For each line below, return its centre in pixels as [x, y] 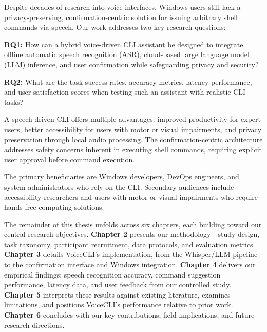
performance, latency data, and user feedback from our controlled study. [118, 284]
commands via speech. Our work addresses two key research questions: [115, 27]
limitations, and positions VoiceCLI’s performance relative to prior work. [119, 305]
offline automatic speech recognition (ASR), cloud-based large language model [127, 54]
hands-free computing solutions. [54, 207]
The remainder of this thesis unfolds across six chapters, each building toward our [133, 224]
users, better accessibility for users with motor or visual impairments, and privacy [133, 129]
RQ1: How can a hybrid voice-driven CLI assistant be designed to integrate [124, 44]
